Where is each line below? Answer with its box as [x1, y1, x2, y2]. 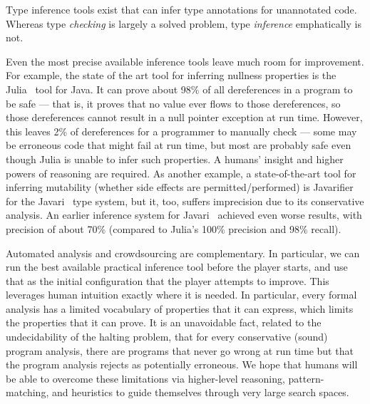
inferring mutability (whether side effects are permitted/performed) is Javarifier [6, 180, 354, 195]
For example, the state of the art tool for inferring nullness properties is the [6, 68, 336, 83]
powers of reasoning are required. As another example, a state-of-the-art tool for [6, 165, 356, 180]
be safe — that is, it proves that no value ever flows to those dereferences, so [6, 95, 341, 110]
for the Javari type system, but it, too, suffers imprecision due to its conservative [6, 193, 364, 208]
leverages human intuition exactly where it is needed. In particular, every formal [6, 287, 357, 302]
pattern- [288, 371, 324, 385]
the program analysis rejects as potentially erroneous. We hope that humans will [6, 357, 358, 372]
